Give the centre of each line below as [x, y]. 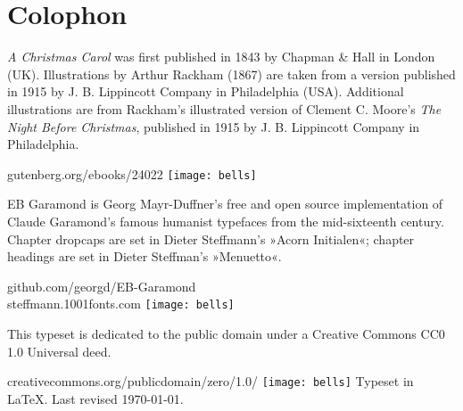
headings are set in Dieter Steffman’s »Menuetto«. [145, 256]
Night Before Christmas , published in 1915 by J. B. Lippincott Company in [214, 126]
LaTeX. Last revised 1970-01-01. [95, 398]
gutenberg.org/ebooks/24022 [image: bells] [132, 173]
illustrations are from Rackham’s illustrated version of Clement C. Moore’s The [224, 108]
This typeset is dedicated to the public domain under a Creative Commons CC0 [226, 333]
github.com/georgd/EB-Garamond [102, 286]
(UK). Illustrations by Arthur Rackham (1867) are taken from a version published [231, 74]
